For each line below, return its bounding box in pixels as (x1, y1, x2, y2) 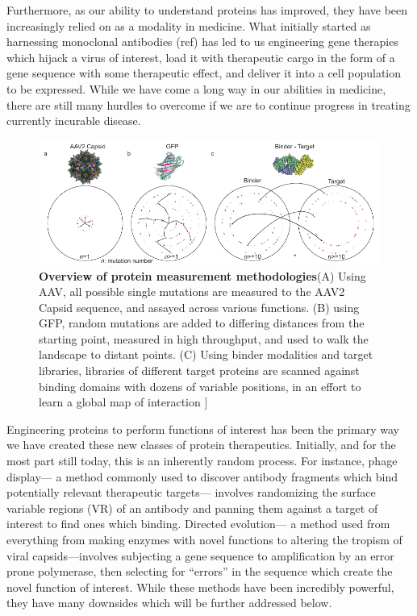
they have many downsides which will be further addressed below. (6, 594, 332, 611)
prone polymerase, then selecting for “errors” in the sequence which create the (6, 563, 393, 580)
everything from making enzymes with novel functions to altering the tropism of (6, 531, 402, 548)
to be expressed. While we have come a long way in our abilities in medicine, (6, 80, 386, 97)
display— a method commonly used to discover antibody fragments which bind (6, 468, 398, 485)
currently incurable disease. (6, 112, 141, 129)
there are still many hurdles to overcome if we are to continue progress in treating (6, 96, 411, 113)
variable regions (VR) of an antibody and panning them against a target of (6, 499, 378, 516)
